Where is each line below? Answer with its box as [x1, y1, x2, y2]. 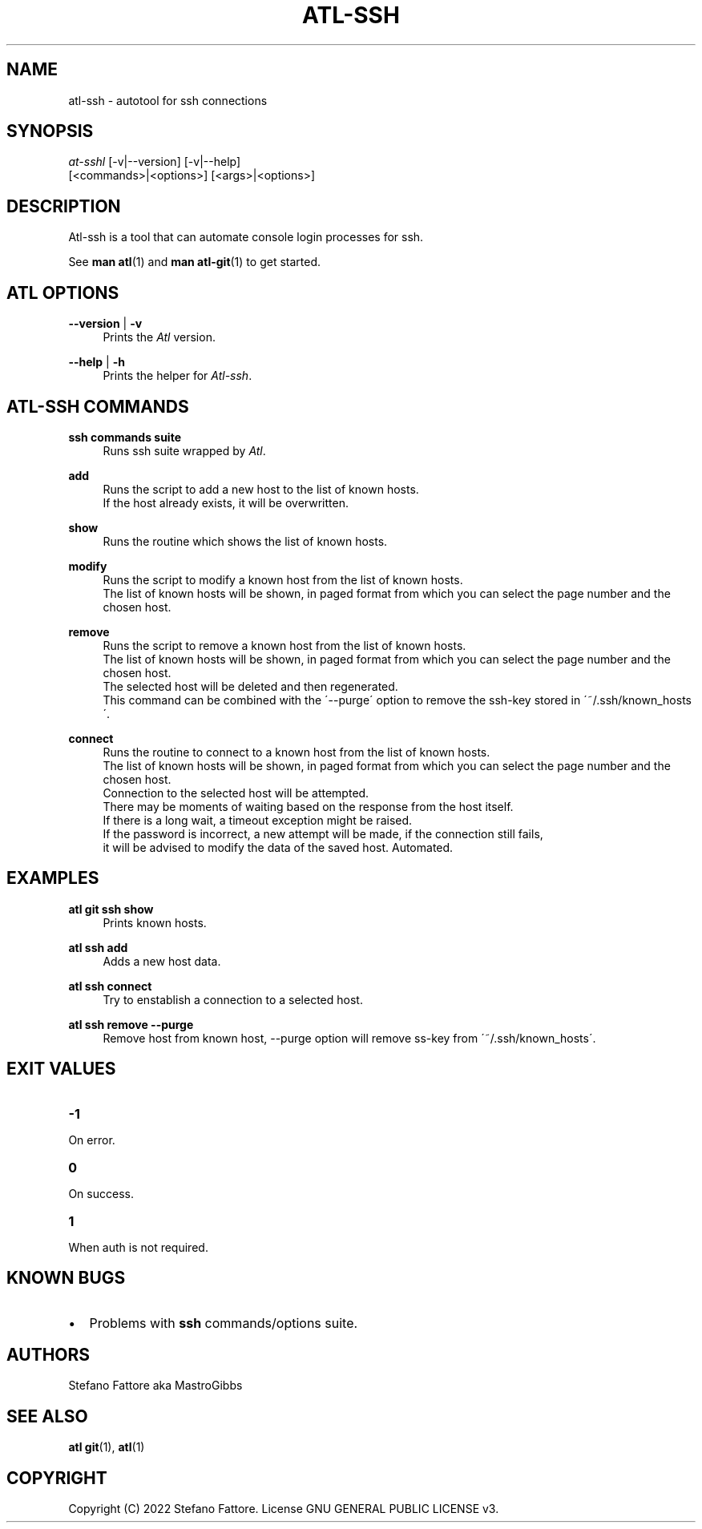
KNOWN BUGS [6, 1268, 126, 1289]
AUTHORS [6, 1344, 91, 1365]
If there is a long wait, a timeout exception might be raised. [103, 813, 413, 827]
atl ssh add [68, 940, 128, 954]
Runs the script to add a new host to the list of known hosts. [103, 482, 419, 496]
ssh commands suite [68, 430, 181, 444]
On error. [68, 1132, 115, 1147]
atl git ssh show [68, 902, 154, 916]
